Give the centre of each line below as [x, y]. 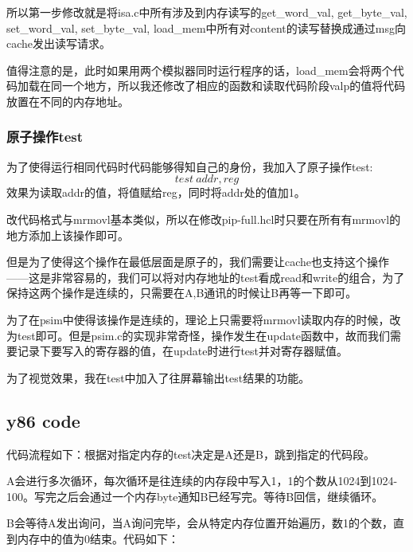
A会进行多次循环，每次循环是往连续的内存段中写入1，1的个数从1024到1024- [202, 481]
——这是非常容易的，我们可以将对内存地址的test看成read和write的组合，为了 [206, 277]
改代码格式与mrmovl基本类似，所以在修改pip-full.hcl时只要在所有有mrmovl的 [204, 219]
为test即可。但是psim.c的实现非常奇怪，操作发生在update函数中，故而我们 [198, 335]
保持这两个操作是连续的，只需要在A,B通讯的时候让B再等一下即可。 [182, 293]
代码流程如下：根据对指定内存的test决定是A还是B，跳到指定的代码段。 [191, 454]
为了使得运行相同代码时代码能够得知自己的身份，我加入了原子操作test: [190, 166]
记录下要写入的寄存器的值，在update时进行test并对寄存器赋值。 [183, 351]
